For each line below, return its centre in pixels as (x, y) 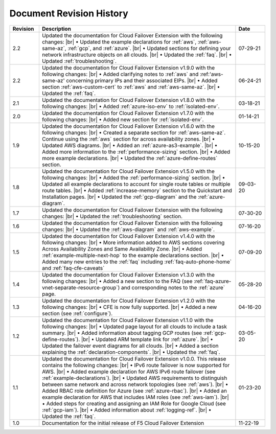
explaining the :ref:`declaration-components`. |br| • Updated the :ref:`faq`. (131, 352)
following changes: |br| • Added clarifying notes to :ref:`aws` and (120, 74)
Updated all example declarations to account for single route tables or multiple (136, 184)
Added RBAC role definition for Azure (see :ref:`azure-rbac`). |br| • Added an (134, 391)
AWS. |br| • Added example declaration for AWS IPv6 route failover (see (129, 372)
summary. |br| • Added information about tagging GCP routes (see (122, 333)
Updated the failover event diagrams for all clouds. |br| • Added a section (130, 346)
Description (56, 29)
